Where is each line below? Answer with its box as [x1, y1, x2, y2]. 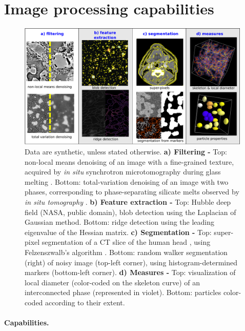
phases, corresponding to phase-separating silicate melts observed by [25, 186, 239, 197]
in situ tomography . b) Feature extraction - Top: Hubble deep [25, 196, 231, 207]
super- [214, 226, 234, 237]
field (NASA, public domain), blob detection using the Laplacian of [25, 206, 236, 217]
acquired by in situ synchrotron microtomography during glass [25, 166, 221, 177]
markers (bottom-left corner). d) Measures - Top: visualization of [25, 267, 236, 278]
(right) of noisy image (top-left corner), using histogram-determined [25, 257, 238, 267]
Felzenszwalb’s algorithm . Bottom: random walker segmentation [25, 246, 228, 257]
